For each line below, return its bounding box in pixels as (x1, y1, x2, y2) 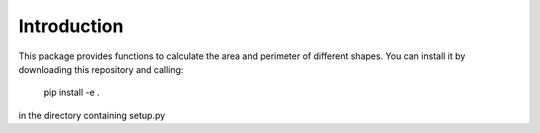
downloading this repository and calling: (18, 63, 184, 75)
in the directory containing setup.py (18, 109, 166, 121)
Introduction (18, 15, 124, 37)
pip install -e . (43, 86, 100, 99)
